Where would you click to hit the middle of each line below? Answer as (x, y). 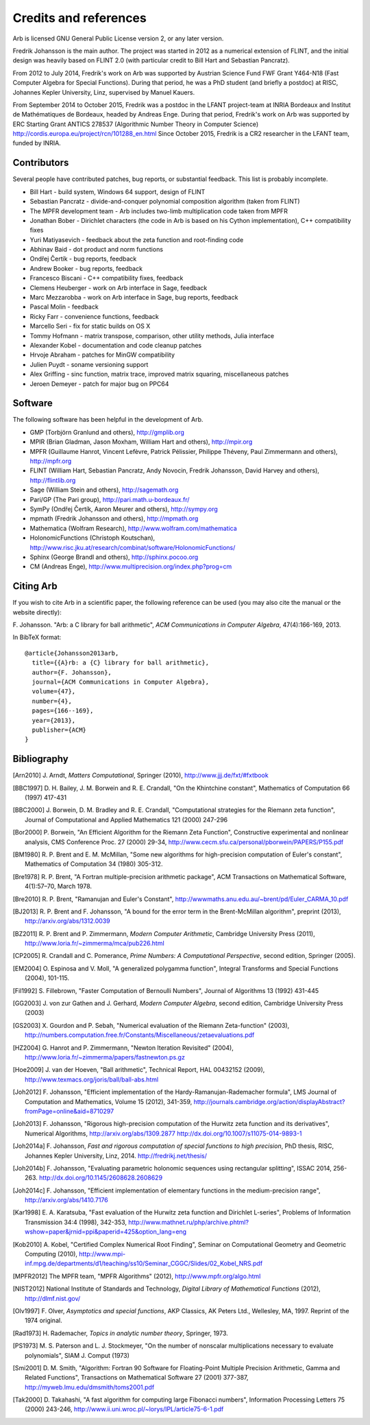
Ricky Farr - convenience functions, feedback (94, 316)
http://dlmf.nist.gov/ (53, 1298)
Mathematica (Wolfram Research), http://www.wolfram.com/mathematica (134, 528)
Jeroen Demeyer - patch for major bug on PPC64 (99, 383)
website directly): (37, 612)
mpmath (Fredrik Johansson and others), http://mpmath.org (114, 518)
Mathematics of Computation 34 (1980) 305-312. (94, 864)
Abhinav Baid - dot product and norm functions (97, 250)
